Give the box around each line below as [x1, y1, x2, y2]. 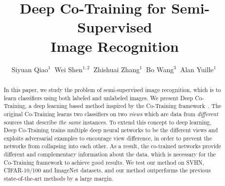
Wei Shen [54, 64, 83, 74]
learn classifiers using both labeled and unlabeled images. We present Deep [3, 93, 193, 102]
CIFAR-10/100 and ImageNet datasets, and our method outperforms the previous [3, 166, 211, 174]
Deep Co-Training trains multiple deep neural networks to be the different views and [3, 126, 218, 134]
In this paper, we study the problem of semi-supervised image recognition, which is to [3, 85, 221, 93]
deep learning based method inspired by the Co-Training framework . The [33, 102, 222, 110]
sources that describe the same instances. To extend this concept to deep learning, [3, 118, 211, 126]
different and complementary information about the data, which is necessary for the [3, 150, 216, 158]
